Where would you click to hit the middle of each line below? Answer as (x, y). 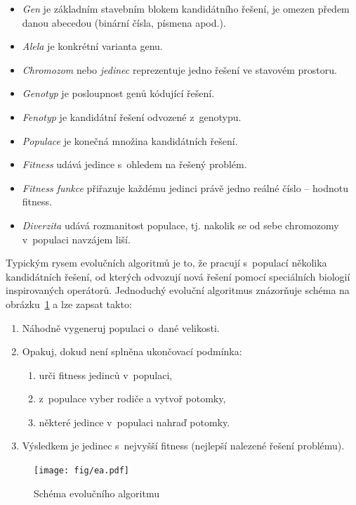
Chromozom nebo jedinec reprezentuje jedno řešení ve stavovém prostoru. (179, 69)
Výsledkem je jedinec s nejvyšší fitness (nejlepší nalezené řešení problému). (183, 446)
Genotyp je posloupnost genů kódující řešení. (118, 93)
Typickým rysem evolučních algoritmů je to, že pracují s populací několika (166, 263)
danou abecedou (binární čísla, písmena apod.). (124, 22)
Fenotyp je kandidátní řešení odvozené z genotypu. (132, 116)
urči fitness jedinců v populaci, (106, 375)
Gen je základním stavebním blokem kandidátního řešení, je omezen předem (186, 8)
